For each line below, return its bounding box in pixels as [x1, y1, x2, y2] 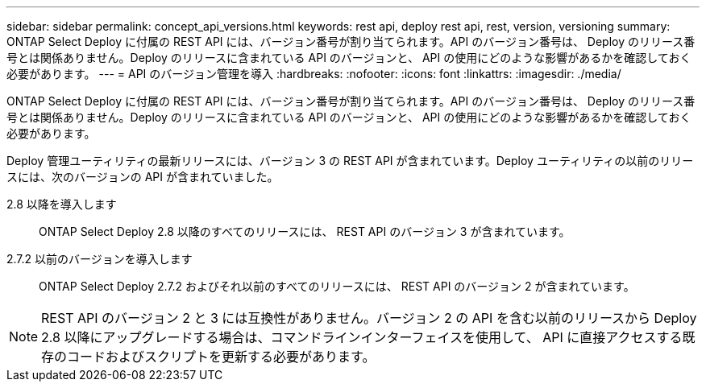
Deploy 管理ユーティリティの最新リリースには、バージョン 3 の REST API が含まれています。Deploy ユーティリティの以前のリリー [6, 154, 694, 167]
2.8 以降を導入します [6, 197, 117, 211]
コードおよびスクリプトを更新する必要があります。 [67, 349, 376, 365]
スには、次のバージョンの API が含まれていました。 [6, 170, 279, 184]
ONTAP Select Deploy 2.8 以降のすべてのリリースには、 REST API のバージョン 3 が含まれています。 [39, 225, 571, 238]
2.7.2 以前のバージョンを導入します [6, 252, 193, 266]
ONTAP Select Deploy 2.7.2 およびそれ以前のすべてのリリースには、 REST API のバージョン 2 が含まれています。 [39, 279, 635, 293]
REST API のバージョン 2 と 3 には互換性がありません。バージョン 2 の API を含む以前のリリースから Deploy [41, 310, 697, 326]
